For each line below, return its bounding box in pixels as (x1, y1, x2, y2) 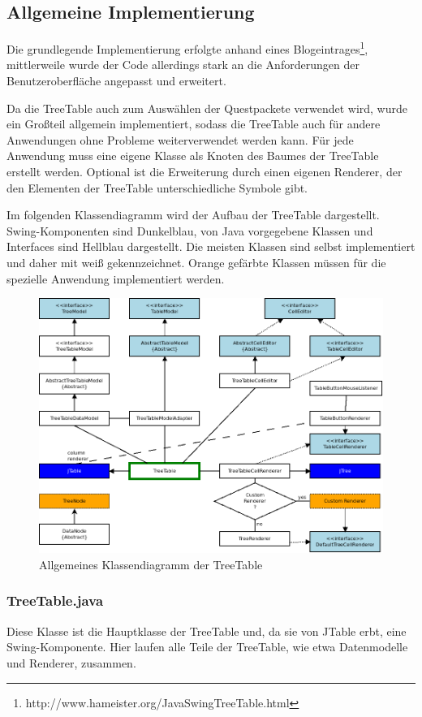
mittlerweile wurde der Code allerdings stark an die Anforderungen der (6, 56, 360, 73)
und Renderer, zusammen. (6, 654, 136, 671)
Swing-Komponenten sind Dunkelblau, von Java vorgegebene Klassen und (6, 222, 373, 239)
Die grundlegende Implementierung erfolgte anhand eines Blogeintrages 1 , (6, 38, 368, 57)
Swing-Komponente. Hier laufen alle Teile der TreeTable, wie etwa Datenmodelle (6, 638, 408, 655)
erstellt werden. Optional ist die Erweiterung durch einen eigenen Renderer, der (6, 163, 403, 180)
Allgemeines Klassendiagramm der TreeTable (39, 555, 263, 572)
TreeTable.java (6, 590, 104, 611)
